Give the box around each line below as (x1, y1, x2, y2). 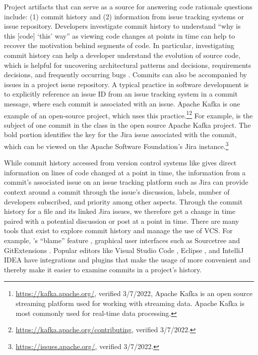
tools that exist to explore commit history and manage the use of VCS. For (4, 225, 233, 236)
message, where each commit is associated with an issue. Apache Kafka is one (4, 98, 240, 108)
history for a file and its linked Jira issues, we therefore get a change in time (4, 206, 236, 216)
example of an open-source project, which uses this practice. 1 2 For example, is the (4, 108, 253, 120)
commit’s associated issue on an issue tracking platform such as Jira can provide (4, 177, 249, 187)
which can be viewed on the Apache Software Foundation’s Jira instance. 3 (4, 139, 229, 151)
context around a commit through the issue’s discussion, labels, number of (4, 187, 230, 197)
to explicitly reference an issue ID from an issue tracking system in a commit (4, 89, 238, 99)
